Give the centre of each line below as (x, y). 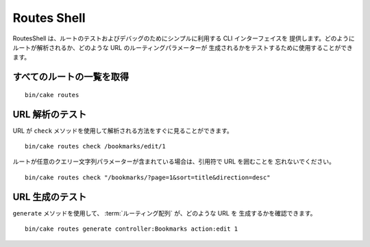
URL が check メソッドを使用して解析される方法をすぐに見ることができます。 (123, 131)
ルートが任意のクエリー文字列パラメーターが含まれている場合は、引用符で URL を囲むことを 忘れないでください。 (174, 161)
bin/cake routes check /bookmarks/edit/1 (95, 146)
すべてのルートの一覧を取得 (71, 77)
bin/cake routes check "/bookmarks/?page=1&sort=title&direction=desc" (148, 177)
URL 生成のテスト (50, 197)
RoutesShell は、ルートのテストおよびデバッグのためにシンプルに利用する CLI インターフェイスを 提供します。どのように (184, 38)
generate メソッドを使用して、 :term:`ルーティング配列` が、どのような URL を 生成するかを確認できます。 (164, 213)
